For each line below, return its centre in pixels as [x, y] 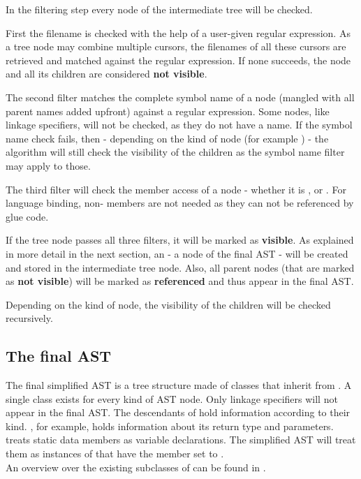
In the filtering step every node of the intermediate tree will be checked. [159, 9]
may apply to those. [48, 165]
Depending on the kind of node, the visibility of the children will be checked [168, 304]
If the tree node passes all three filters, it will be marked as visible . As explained [180, 240]
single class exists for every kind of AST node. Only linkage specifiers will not [172, 398]
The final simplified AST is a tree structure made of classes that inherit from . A [179, 385]
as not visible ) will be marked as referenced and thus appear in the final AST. [180, 281]
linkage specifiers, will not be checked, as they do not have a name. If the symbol [179, 125]
